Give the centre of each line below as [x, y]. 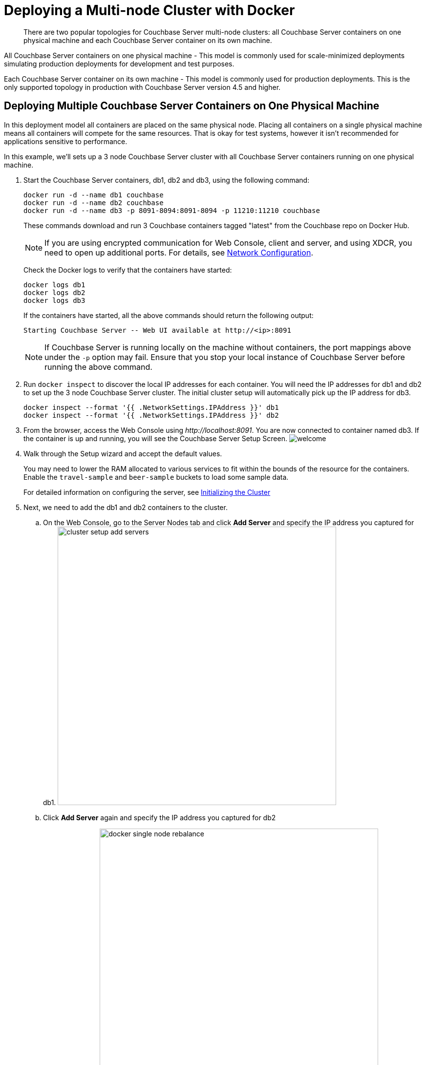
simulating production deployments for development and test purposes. [119, 64]
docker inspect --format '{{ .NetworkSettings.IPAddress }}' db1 [151, 407]
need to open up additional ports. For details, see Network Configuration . [179, 252]
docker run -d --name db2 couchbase [94, 202]
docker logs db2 [54, 292]
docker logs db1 [54, 285]
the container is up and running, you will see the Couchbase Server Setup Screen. [155, 438]
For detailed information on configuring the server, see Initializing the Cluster [147, 492]
